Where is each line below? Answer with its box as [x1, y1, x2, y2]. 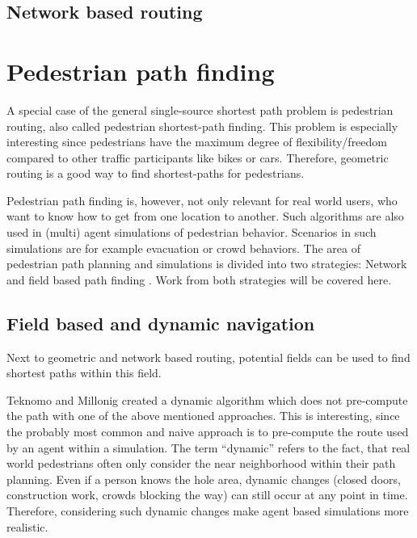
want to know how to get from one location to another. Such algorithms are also [6, 208, 404, 225]
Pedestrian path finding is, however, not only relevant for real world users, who [6, 191, 398, 208]
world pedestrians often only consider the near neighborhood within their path [6, 455, 396, 472]
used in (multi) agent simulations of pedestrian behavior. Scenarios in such [6, 224, 377, 241]
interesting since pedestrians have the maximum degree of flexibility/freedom [6, 133, 388, 150]
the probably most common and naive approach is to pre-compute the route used [6, 423, 409, 440]
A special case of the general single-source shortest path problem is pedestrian [6, 101, 394, 118]
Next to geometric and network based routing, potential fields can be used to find [6, 348, 411, 365]
